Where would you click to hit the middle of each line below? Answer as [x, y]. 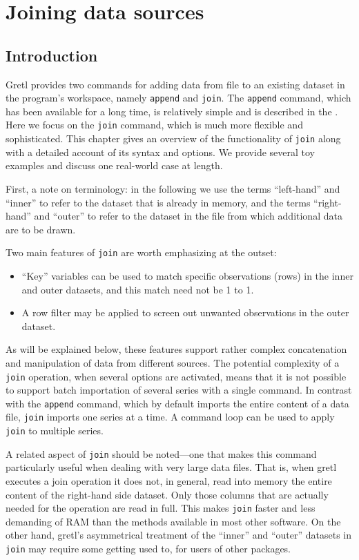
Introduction [52, 55]
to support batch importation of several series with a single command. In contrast [179, 390]
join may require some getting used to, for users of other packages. [148, 549]
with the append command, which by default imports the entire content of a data [177, 403]
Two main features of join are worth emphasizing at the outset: [141, 252]
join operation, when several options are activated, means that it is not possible [176, 376]
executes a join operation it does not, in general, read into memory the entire [169, 480]
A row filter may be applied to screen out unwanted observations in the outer [185, 312]
